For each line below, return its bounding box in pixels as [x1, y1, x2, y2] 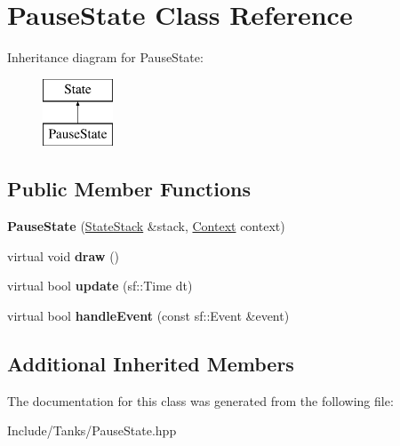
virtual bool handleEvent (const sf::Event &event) [7, 306, 290, 324]
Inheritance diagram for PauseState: [7, 48, 204, 67]
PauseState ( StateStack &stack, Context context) [7, 217, 285, 235]
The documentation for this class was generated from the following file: [7, 391, 394, 410]
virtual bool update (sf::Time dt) [7, 276, 193, 295]
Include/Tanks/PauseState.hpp [7, 421, 177, 440]
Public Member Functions [7, 175, 251, 203]
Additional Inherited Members [7, 349, 294, 377]
